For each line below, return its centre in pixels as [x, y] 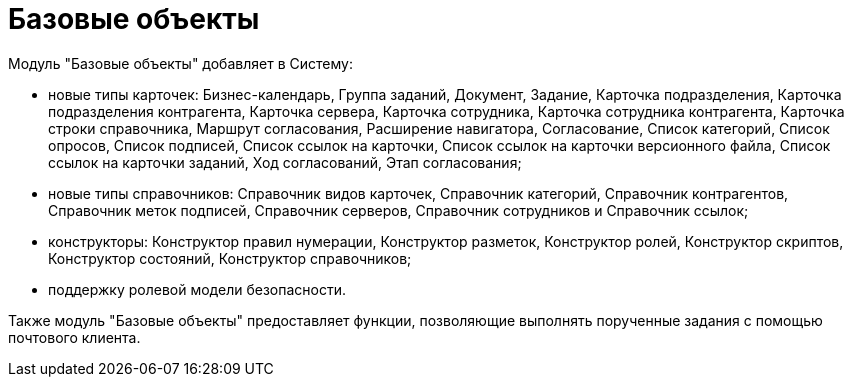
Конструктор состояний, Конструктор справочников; [230, 258]
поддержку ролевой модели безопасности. [197, 289]
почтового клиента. [74, 337]
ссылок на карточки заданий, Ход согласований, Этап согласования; [285, 162]
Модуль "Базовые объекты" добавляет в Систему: [180, 63]
